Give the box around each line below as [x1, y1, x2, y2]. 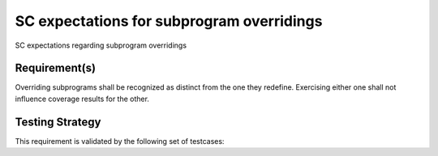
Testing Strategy [15, 115, 101, 129]
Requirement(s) [15, 61, 97, 75]
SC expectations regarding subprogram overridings [15, 40, 187, 50]
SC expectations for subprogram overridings [15, 12, 323, 30]
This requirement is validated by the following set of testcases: [15, 136, 225, 145]
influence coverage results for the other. [15, 94, 150, 103]
